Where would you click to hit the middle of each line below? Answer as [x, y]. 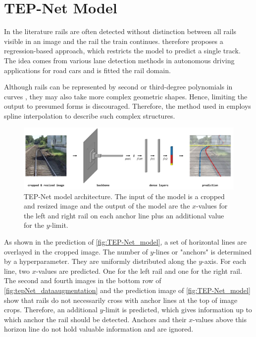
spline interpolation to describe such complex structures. [90, 115]
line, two [17, 271]
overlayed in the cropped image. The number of [76, 251]
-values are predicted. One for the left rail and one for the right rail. [139, 271]
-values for [212, 206]
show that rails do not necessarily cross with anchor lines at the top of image [121, 300]
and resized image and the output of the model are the [107, 206]
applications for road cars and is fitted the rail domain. [87, 70]
